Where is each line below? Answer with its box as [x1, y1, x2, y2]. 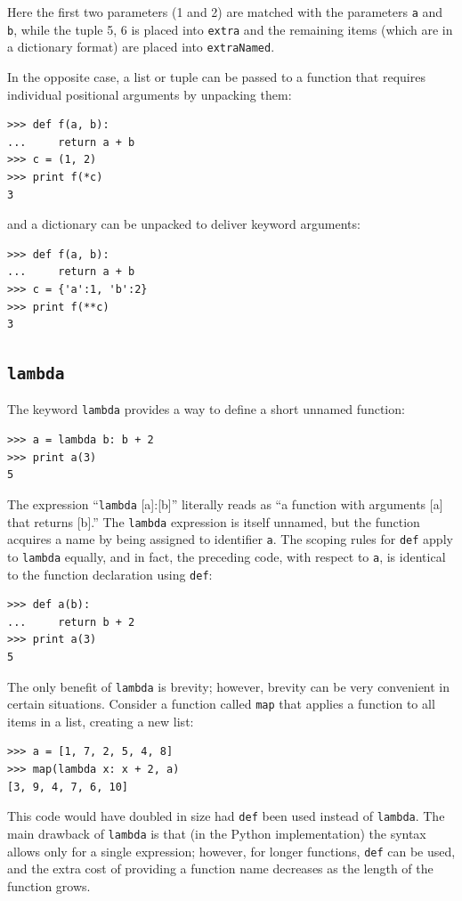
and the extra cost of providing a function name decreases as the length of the [7, 859, 434, 878]
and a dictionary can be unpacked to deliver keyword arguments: [7, 215, 361, 233]
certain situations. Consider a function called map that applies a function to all [7, 694, 435, 713]
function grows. [7, 876, 91, 895]
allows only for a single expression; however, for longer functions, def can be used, [7, 841, 456, 860]
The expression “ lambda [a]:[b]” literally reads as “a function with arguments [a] [7, 494, 443, 513]
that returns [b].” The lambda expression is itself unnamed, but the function [7, 512, 420, 531]
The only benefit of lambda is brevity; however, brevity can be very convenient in [7, 677, 450, 695]
